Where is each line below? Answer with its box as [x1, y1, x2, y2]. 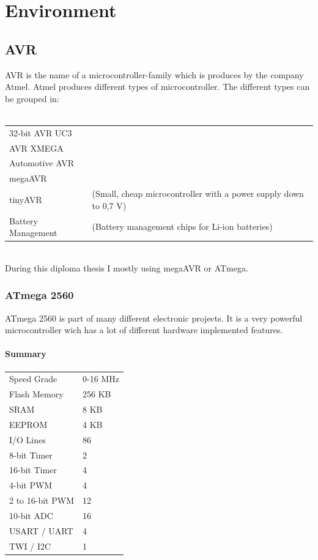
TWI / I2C [9, 539, 51, 552]
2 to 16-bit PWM [9, 494, 74, 507]
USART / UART [9, 524, 73, 537]
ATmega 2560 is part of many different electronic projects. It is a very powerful [5, 311, 303, 324]
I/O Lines [9, 433, 46, 446]
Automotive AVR [9, 157, 74, 169]
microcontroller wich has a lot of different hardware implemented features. [5, 323, 283, 336]
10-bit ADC [9, 509, 53, 521]
